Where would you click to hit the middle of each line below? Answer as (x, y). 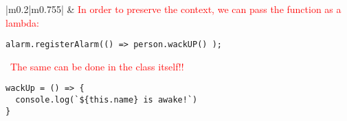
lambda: (23, 22)
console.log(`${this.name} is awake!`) (107, 100)
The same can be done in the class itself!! (97, 66)
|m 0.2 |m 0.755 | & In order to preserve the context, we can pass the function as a (173, 9)
